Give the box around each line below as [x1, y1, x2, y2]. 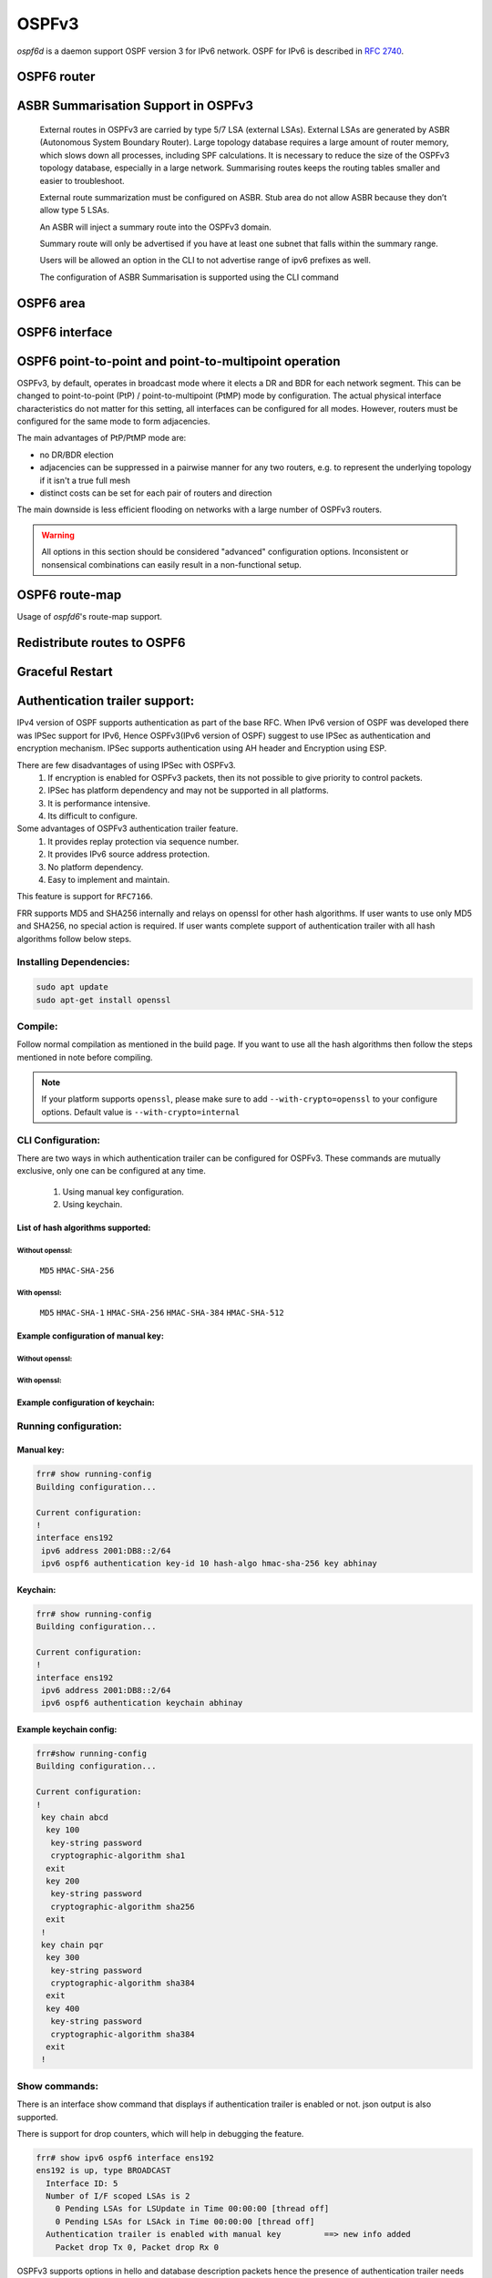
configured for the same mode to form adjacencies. [16, 416, 210, 426]
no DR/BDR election [39, 449, 114, 460]
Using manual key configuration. [62, 1185, 184, 1197]
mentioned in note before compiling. [16, 1052, 154, 1062]
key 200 [46, 1875, 80, 1886]
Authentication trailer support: [16, 693, 195, 709]
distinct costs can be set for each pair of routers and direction [39, 487, 272, 498]
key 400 [46, 2003, 80, 2014]
